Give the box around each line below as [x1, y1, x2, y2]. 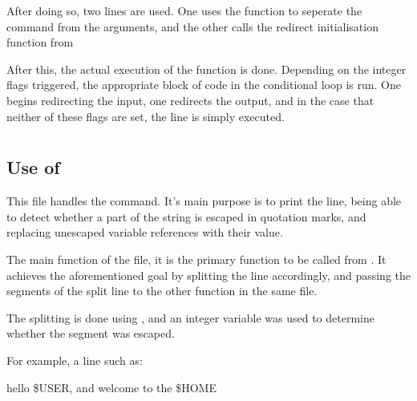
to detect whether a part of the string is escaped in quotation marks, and [6, 208, 366, 225]
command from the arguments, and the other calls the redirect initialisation [6, 18, 379, 34]
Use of [6, 155, 60, 180]
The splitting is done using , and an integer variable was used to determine [6, 309, 374, 326]
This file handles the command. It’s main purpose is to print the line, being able [6, 192, 402, 209]
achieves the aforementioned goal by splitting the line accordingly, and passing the [6, 266, 411, 283]
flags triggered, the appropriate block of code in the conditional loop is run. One [6, 76, 401, 93]
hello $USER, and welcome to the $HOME [6, 379, 217, 395]
